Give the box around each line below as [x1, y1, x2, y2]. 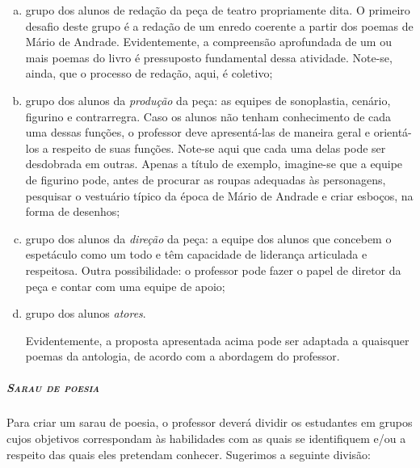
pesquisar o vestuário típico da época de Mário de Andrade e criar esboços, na [25, 187, 414, 204]
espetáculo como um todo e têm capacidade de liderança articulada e [25, 246, 367, 263]
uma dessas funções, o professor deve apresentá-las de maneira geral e [25, 124, 370, 141]
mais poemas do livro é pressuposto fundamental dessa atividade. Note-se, [25, 48, 393, 65]
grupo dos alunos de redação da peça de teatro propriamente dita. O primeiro [25, 2, 410, 18]
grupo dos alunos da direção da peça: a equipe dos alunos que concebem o [25, 230, 392, 247]
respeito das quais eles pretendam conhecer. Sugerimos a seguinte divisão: [6, 445, 371, 462]
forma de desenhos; [25, 203, 120, 220]
